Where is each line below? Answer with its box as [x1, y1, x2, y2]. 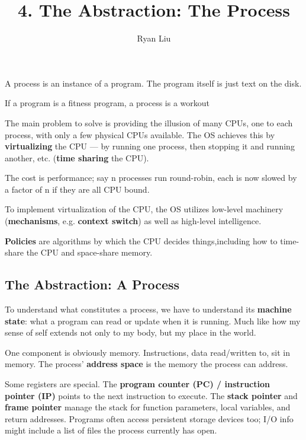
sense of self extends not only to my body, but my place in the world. [5, 326, 256, 339]
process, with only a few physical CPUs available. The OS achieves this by [5, 128, 275, 141]
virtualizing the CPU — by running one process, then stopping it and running [5, 140, 295, 152]
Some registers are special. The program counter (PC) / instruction [5, 378, 270, 390]
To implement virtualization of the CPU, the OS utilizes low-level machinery [5, 203, 284, 215]
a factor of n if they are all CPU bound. [5, 183, 150, 195]
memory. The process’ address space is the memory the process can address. [5, 358, 288, 370]
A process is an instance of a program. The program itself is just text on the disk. [5, 76, 302, 89]
